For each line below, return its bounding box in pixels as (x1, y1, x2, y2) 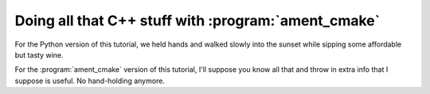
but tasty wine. (14, 50, 64, 59)
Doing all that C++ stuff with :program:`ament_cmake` (14, 12, 381, 29)
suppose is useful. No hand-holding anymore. (14, 76, 165, 85)
